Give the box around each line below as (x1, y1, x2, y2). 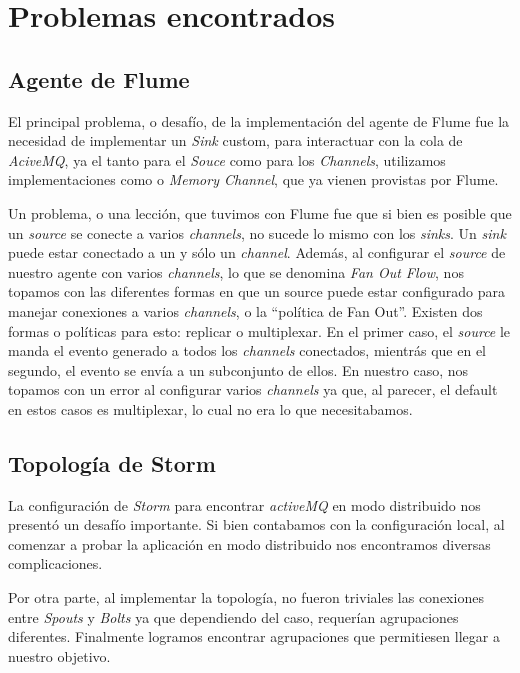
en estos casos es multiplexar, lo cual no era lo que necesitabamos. (8, 398, 413, 419)
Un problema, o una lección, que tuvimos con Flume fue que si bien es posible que (8, 202, 512, 223)
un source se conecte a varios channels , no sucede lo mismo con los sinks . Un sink (8, 222, 506, 243)
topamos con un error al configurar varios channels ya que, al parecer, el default (8, 379, 498, 400)
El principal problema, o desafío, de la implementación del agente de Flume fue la (8, 110, 510, 131)
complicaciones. (8, 553, 103, 574)
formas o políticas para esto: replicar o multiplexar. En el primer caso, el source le (8, 320, 511, 341)
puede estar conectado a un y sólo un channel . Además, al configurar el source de (8, 242, 506, 263)
